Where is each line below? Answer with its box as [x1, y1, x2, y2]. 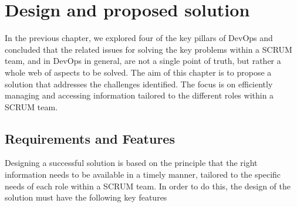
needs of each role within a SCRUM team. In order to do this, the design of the [5, 179, 291, 192]
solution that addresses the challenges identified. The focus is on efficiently [5, 77, 273, 90]
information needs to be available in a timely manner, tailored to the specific [5, 168, 281, 181]
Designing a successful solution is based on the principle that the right [5, 157, 258, 169]
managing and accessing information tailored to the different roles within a [5, 89, 274, 101]
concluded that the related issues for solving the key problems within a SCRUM [5, 43, 292, 55]
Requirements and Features [5, 129, 175, 147]
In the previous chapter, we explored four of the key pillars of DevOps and [5, 32, 273, 44]
